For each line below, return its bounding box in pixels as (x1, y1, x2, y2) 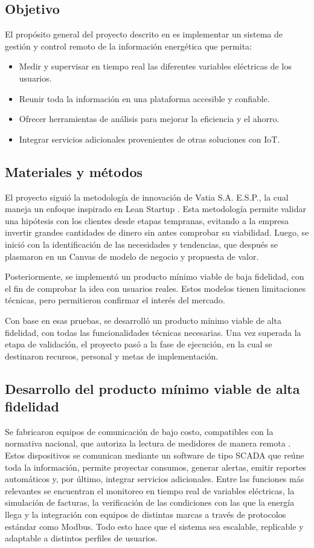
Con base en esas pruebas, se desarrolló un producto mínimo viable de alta (5, 314, 281, 326)
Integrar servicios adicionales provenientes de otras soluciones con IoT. (19, 132, 280, 145)
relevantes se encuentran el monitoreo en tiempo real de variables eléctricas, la (5, 484, 295, 497)
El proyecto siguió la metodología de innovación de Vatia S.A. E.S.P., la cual (5, 190, 289, 203)
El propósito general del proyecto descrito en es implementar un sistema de (5, 28, 283, 40)
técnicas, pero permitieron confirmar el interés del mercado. (5, 294, 225, 306)
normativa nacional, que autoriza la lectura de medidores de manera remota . (5, 437, 291, 450)
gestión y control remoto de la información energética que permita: (5, 39, 252, 52)
